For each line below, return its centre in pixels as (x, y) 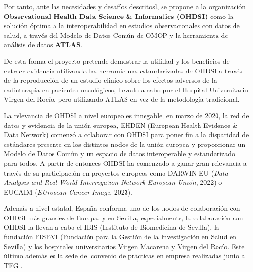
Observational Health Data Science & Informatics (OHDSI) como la (119, 16)
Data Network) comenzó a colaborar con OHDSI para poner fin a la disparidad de (126, 135)
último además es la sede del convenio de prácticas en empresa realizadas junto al (126, 256)
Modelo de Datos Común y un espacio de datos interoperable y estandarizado (120, 154)
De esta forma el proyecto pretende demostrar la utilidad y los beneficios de (117, 61)
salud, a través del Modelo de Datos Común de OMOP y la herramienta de (116, 35)
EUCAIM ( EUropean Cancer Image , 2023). (68, 191)
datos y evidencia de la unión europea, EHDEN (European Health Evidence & (121, 125)
